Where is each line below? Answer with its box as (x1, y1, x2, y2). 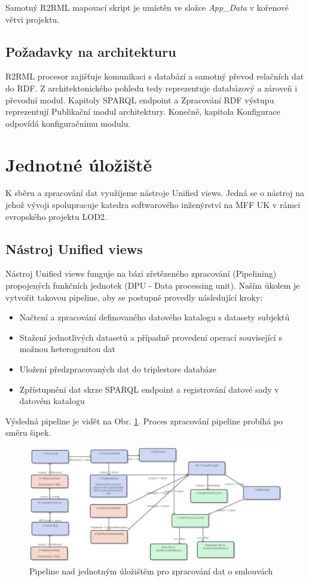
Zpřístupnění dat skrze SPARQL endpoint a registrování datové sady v (19, 383, 279, 395)
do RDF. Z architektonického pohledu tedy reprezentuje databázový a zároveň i (5, 81, 298, 94)
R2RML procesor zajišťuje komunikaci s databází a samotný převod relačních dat (5, 70, 304, 82)
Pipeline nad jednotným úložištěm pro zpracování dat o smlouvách (29, 564, 273, 577)
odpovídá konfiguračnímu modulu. (5, 117, 131, 129)
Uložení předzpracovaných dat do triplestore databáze (19, 363, 217, 375)
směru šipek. (5, 426, 51, 439)
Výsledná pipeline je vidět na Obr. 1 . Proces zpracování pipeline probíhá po (5, 414, 283, 427)
